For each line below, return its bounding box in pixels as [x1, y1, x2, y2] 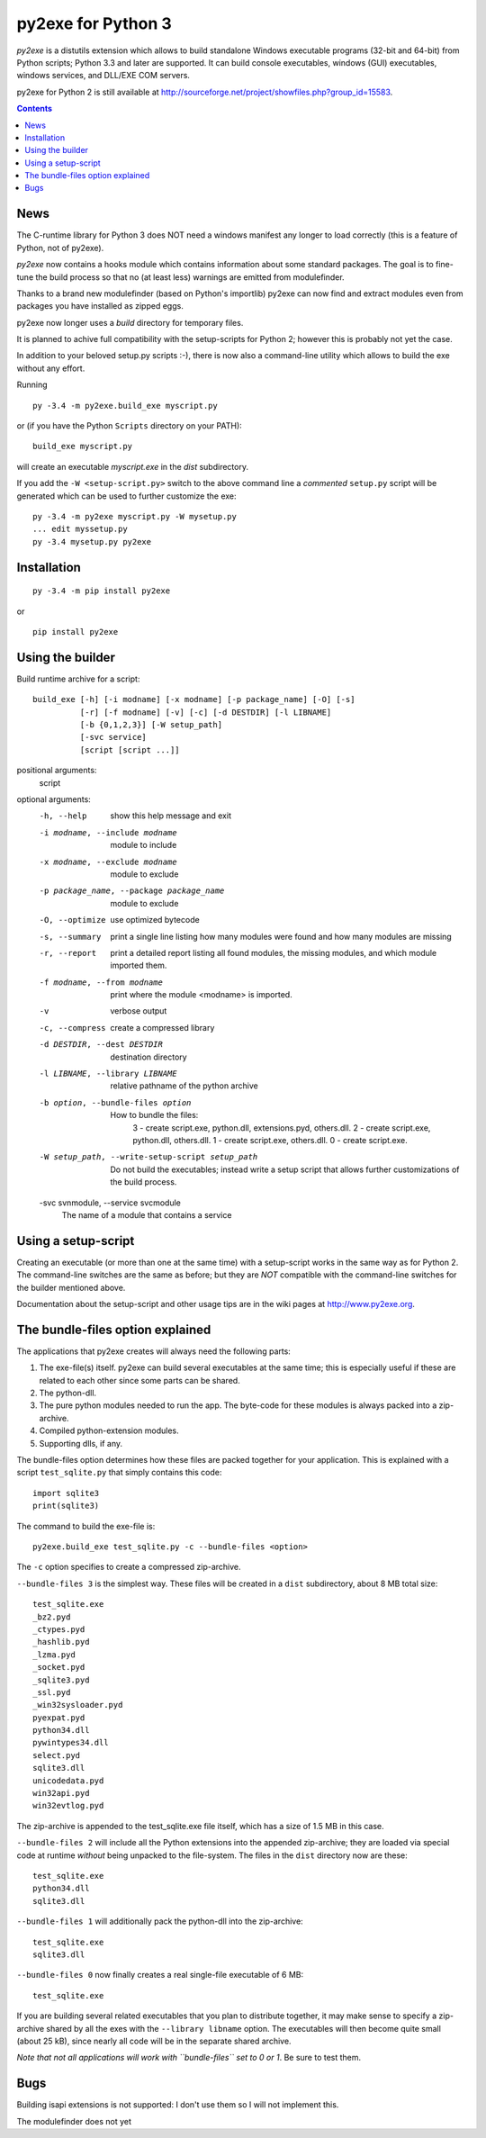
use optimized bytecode [110, 915, 200, 925]
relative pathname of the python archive [110, 1080, 258, 1091]
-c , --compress [39, 1023, 107, 1033]
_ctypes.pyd [32, 1624, 85, 1634]
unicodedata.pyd [32, 1775, 104, 1786]
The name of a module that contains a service [61, 1209, 232, 1220]
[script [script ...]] [79, 744, 180, 755]
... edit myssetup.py [32, 524, 128, 535]
